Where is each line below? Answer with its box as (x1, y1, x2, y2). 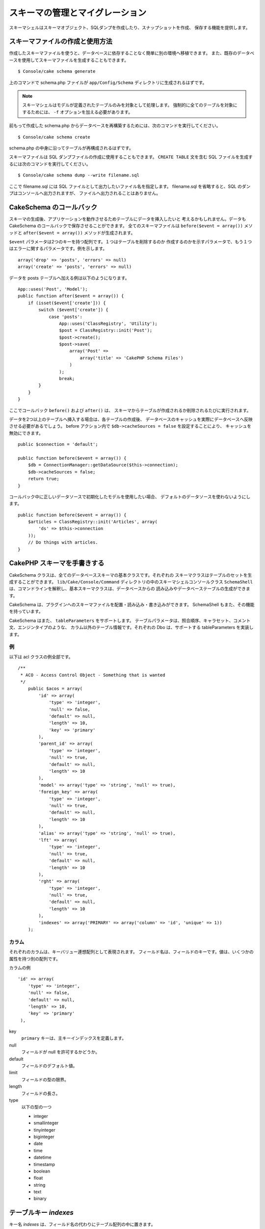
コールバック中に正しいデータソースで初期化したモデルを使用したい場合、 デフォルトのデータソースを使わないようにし (9, 494, 251, 499)
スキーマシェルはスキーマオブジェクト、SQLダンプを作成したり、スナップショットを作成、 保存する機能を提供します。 (9, 25, 250, 30)
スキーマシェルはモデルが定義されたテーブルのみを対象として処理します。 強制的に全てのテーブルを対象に (22, 102, 238, 108)
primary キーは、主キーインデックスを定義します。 (21, 1035, 127, 1041)
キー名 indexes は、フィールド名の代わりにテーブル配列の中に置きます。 (9, 1222, 156, 1228)
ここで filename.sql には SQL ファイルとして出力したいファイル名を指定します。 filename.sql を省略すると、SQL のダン (9, 183, 251, 189)
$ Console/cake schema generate (18, 69, 96, 74)
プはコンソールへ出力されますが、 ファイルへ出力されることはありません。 (9, 190, 161, 196)
